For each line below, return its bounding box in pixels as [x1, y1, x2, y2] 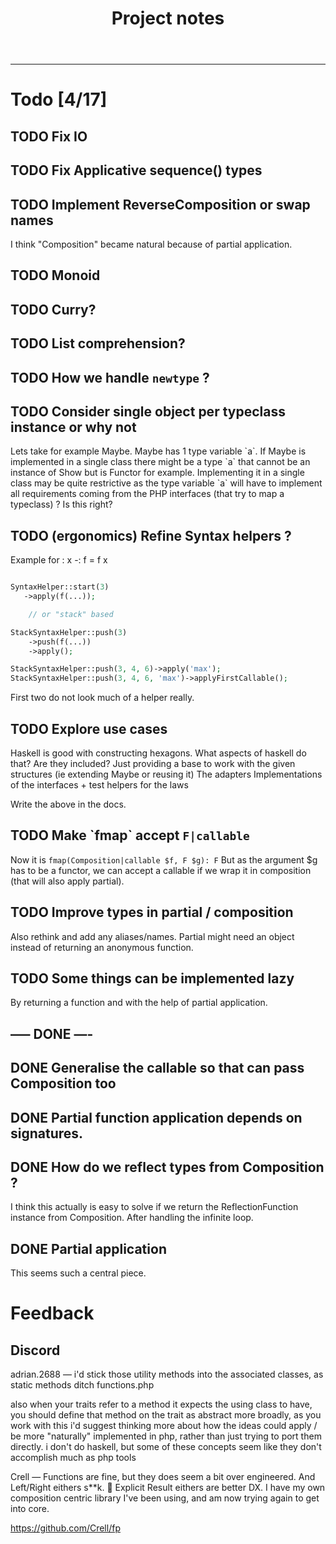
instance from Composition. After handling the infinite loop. [10, 1212, 254, 1224]
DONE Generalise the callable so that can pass [10, 1060, 305, 1077]
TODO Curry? [10, 301, 97, 318]
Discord [10, 1342, 61, 1359]
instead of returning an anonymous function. [10, 941, 194, 953]
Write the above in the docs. [10, 798, 127, 810]
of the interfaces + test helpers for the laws [10, 778, 189, 791]
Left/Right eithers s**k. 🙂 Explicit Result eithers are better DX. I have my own [10, 1482, 326, 1494]
